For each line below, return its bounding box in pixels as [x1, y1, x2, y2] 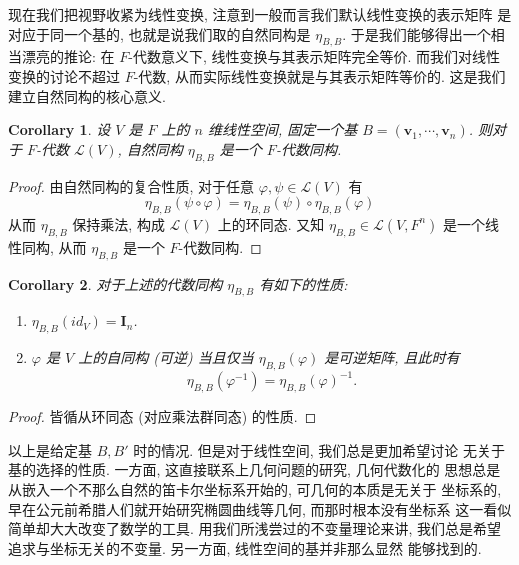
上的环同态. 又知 [217, 213, 325, 234]
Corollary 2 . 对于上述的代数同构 [8, 273, 223, 294]
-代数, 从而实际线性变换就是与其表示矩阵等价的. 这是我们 [133, 65, 506, 86]
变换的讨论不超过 [8, 65, 120, 86]
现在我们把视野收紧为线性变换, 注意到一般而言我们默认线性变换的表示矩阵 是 [8, 4, 512, 24]
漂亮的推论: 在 [21, 46, 115, 67]
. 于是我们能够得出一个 [342, 23, 491, 44]
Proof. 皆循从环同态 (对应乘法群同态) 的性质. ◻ [8, 406, 317, 427]
